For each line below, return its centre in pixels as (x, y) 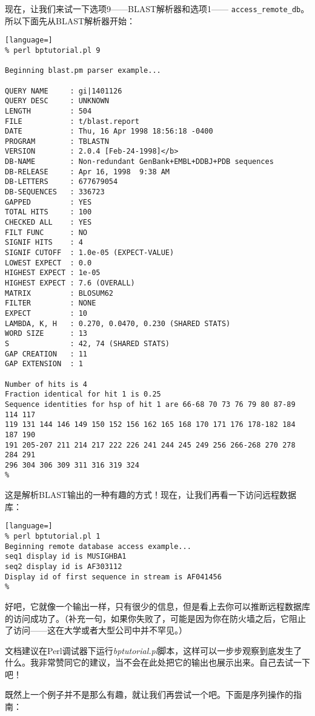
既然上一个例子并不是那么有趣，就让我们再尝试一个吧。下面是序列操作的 (149, 694)
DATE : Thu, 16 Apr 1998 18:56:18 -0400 (109, 131)
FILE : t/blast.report (72, 121)
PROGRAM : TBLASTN (57, 141)
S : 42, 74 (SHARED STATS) (88, 343)
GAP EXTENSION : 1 (44, 364)
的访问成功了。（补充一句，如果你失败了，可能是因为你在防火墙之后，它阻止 (155, 618)
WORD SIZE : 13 (46, 334)
